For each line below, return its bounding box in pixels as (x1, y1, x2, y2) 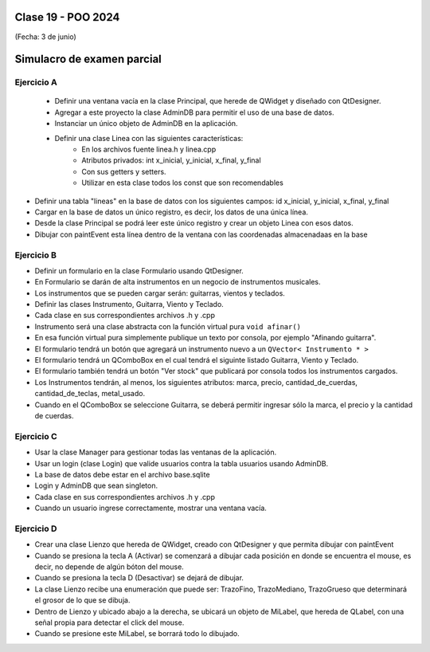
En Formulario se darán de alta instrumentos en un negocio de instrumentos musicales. (34, 277, 322, 287)
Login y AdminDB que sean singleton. (34, 481, 158, 490)
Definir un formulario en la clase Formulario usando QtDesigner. (34, 265, 244, 275)
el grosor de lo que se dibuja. (34, 595, 131, 605)
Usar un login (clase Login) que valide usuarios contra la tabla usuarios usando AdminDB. (34, 458, 329, 468)
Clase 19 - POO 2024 (14, 10, 120, 24)
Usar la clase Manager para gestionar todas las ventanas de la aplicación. (34, 447, 277, 458)
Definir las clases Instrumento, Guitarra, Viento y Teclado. (34, 300, 225, 309)
